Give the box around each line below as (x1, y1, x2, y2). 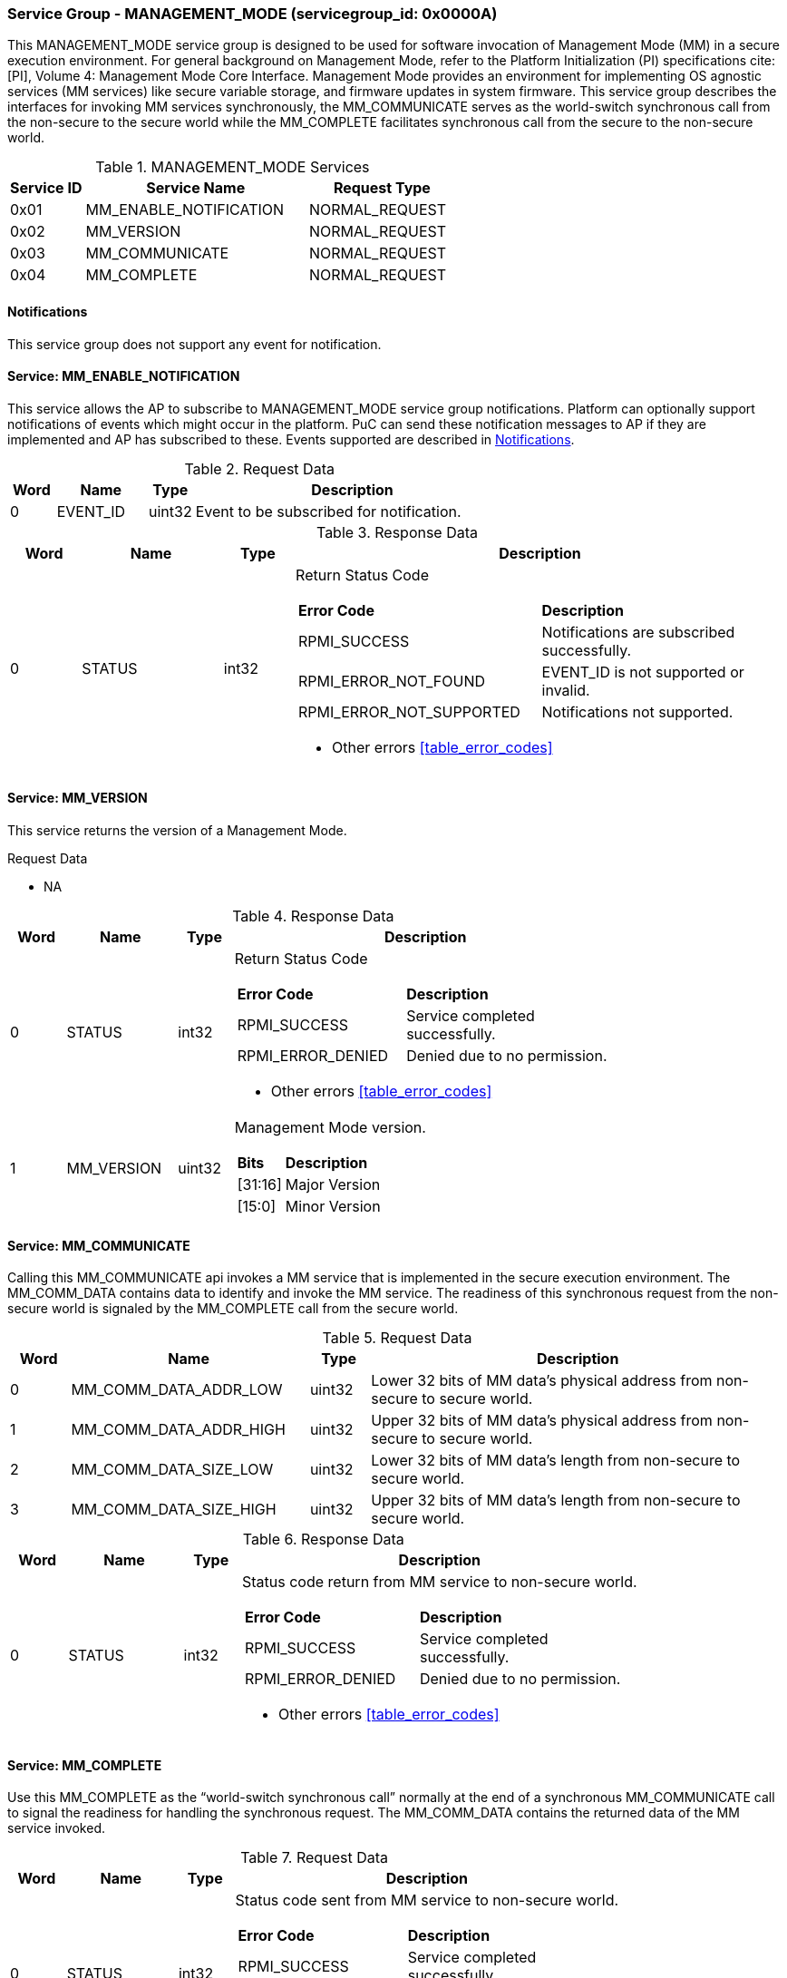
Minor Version (285, 1197, 381, 1216)
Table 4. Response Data (232, 907, 394, 926)
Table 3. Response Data (316, 522, 479, 541)
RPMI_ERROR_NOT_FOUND (298, 671, 485, 690)
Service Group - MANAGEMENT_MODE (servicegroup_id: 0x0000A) (7, 5, 498, 23)
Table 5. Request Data (322, 1329, 472, 1348)
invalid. (541, 680, 590, 699)
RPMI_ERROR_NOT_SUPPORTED (298, 702, 520, 721)
